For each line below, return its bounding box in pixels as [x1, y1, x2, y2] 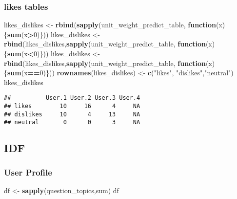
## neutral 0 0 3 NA [4, 119, 140, 126]
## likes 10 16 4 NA [4, 103, 140, 110]
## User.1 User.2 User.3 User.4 [4, 94, 140, 102]
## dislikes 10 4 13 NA [4, 111, 140, 118]
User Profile [4, 166, 52, 178]
